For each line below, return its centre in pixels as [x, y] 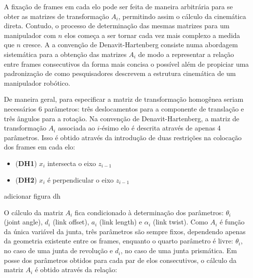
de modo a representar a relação [186, 54]
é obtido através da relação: [76, 269]
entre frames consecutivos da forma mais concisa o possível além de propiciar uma [126, 64]
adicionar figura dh [32, 196]
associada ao [76, 128]
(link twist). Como [180, 222]
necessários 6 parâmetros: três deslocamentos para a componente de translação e [124, 108]
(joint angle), [23, 222]
